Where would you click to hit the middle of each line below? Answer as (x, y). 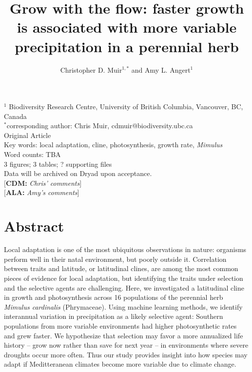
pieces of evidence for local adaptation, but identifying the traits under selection (124, 278)
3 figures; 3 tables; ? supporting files (58, 164)
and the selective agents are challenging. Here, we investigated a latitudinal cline (124, 287)
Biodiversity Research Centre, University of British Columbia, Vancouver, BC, (126, 107)
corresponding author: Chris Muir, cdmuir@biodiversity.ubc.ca (100, 126)
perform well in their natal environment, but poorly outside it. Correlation (115, 259)
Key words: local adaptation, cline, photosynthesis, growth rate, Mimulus (113, 145)
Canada (15, 116)
